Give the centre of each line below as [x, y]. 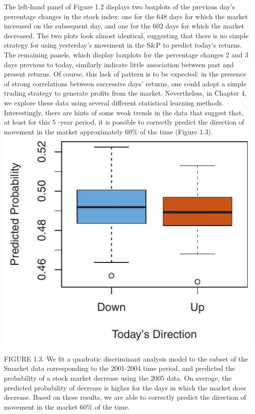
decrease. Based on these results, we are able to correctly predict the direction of [125, 397]
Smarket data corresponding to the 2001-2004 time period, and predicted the [120, 368]
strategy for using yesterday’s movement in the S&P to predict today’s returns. [123, 45]
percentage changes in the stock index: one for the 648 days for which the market [126, 16]
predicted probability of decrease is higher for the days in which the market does [125, 387]
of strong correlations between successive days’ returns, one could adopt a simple [125, 83]
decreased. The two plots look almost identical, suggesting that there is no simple [126, 35]
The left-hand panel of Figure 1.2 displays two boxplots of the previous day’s [120, 6]
